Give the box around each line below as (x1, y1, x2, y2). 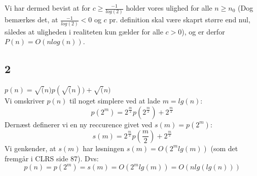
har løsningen (83, 143, 125, 153)
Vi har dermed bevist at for (5, 3, 90, 13)
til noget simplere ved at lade (69, 95, 160, 106)
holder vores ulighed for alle (126, 3, 212, 13)
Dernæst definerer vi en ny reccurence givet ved (5, 119, 153, 129)
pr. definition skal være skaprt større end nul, (109, 14, 250, 25)
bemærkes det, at (5, 14, 58, 25)
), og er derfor (181, 26, 225, 37)
